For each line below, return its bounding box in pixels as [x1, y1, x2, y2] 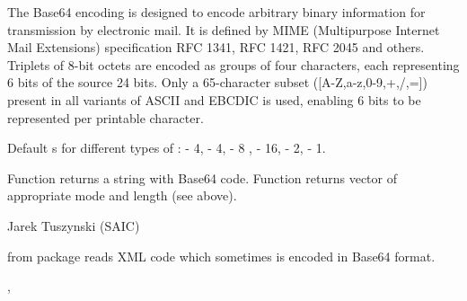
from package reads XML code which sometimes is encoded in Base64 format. [7, 246, 436, 265]
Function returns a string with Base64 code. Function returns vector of [7, 168, 397, 187]
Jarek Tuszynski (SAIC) [7, 216, 140, 235]
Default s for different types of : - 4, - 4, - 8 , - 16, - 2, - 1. [7, 138, 326, 157]
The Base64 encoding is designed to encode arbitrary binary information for [7, 3, 426, 21]
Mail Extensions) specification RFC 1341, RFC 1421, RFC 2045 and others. [7, 38, 425, 57]
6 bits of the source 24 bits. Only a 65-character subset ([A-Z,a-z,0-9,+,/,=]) [7, 73, 427, 92]
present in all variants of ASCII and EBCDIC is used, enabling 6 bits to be [7, 90, 421, 109]
